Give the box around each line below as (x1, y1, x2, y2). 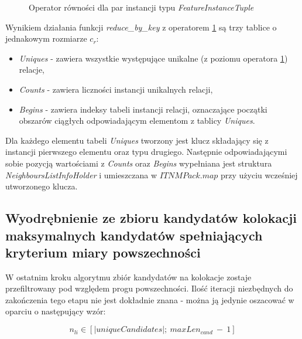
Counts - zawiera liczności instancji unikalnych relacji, (19, 83, 213, 95)
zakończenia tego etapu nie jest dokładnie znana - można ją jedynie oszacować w (5, 293, 294, 306)
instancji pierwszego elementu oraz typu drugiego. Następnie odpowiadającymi (5, 145, 287, 158)
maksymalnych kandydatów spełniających (5, 226, 263, 244)
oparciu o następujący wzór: (5, 305, 106, 317)
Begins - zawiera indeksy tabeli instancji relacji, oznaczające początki (19, 103, 267, 115)
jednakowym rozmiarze (5, 32, 87, 45)
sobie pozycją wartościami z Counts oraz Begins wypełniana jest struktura (5, 157, 272, 169)
